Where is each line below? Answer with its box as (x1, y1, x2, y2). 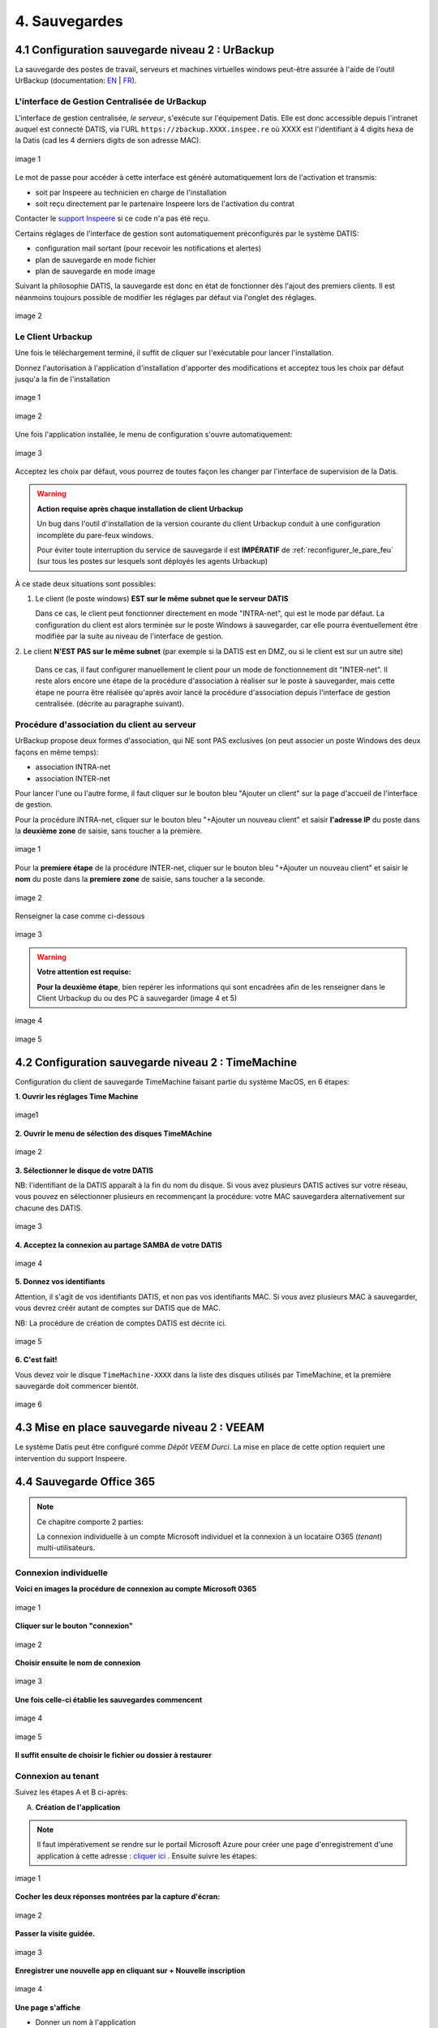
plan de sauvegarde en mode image (35, 266, 156, 276)
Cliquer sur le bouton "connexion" (15, 1621, 134, 1631)
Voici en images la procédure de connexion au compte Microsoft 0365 (15, 1584, 257, 1594)
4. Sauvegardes (15, 12, 123, 30)
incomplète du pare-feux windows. (36, 530, 154, 539)
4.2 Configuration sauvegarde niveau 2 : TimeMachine (15, 1055, 298, 1069)
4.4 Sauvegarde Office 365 (15, 1475, 156, 1489)
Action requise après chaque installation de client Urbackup (36, 504, 243, 513)
